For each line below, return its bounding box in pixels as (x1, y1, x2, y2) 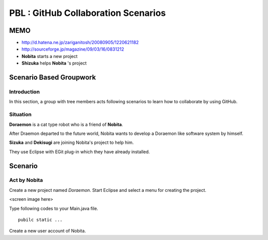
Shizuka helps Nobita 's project (21, 60, 87, 66)
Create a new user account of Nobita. (9, 228, 86, 234)
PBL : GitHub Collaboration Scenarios (9, 7, 166, 18)
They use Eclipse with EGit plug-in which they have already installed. (9, 149, 150, 155)
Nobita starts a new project (21, 53, 78, 59)
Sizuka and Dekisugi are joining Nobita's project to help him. (9, 139, 134, 146)
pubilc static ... (18, 217, 63, 223)
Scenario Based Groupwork (9, 73, 96, 82)
